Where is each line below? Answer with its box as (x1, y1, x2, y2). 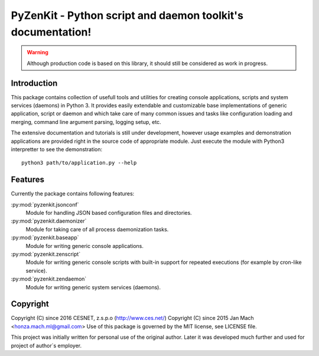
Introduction (11, 78, 58, 88)
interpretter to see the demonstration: (11, 145, 103, 153)
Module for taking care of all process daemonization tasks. (25, 226, 169, 233)
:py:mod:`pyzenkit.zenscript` (11, 251, 81, 258)
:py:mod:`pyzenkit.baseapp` (11, 234, 79, 241)
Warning (27, 49, 48, 56)
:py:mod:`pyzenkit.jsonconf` (11, 201, 79, 208)
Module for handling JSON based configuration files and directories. (25, 210, 192, 217)
